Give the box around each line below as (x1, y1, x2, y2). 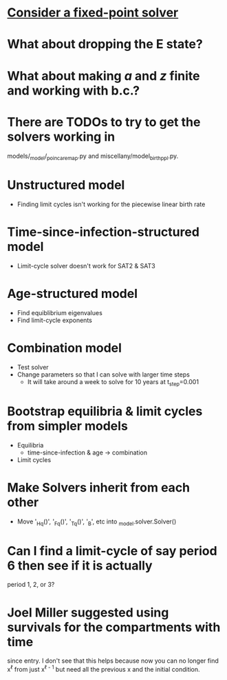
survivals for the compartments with (7, 619, 221, 635)
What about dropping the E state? (7, 37, 203, 52)
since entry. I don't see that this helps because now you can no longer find (7, 657, 219, 665)
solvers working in (7, 129, 116, 144)
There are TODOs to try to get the (7, 114, 201, 130)
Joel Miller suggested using (7, 605, 169, 620)
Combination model (7, 340, 122, 356)
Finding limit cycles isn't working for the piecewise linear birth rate (17, 200, 206, 208)
